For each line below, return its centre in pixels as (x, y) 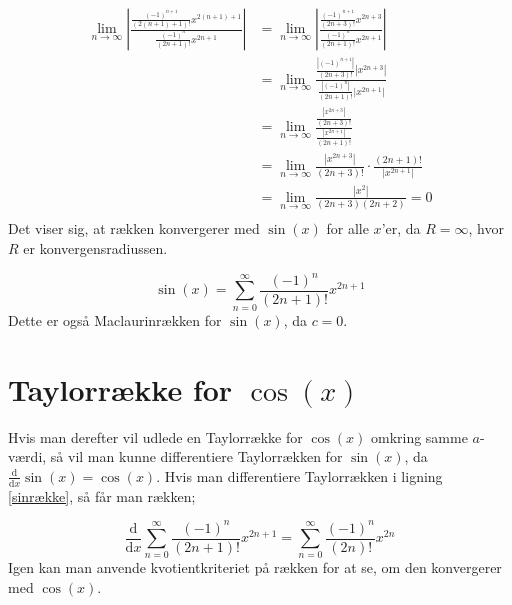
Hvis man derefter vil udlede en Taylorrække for (155, 436)
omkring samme (419, 436)
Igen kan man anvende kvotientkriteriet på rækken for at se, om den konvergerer (255, 567)
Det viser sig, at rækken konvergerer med (134, 228)
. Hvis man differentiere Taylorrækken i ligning (299, 475)
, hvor (486, 228)
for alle (347, 228)
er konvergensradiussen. (95, 247)
